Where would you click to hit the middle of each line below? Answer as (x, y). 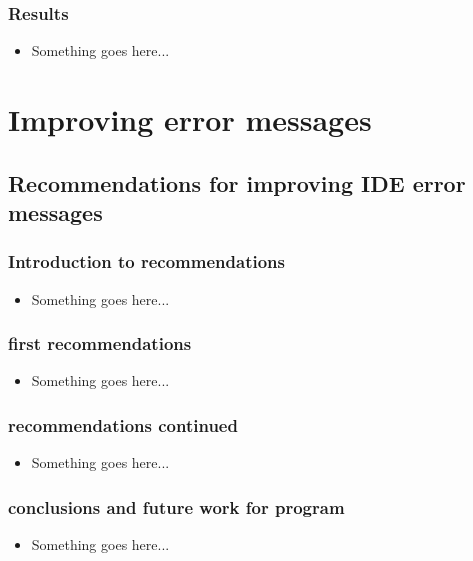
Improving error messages (190, 119)
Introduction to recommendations (146, 261)
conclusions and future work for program (176, 506)
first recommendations (100, 343)
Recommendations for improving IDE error (237, 182)
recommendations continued (123, 424)
